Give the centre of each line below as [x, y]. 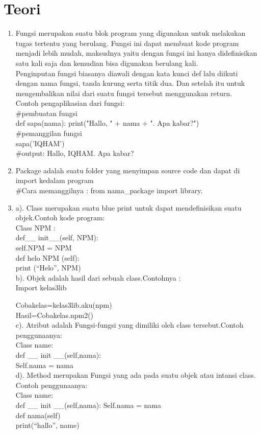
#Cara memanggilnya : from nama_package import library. [109, 190]
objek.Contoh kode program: [60, 218]
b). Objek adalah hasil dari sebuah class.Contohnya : [98, 277]
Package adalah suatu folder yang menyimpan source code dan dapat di [128, 170]
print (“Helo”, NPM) [48, 268]
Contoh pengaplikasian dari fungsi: [70, 103]
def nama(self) [38, 415]
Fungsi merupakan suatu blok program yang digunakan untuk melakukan [130, 33]
